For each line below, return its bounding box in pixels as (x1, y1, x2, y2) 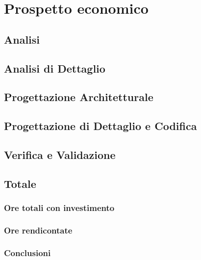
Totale (4, 176, 36, 191)
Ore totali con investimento (4, 201, 115, 213)
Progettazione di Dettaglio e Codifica (4, 118, 197, 133)
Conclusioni (4, 246, 51, 259)
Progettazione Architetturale (4, 89, 153, 104)
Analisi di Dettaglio (4, 60, 105, 76)
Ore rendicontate (4, 224, 73, 236)
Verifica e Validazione (4, 147, 116, 162)
